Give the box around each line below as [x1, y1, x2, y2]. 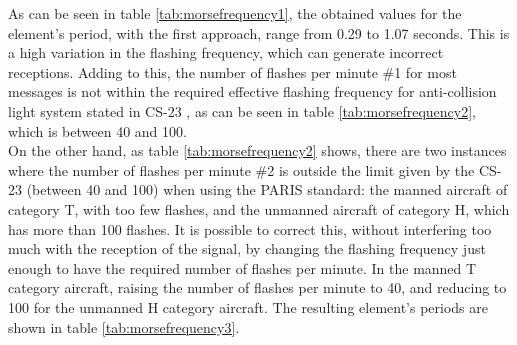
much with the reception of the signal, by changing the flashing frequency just [8, 238, 486, 259]
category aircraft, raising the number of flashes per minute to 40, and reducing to [8, 277, 507, 298]
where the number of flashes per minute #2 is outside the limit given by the [8, 159, 475, 180]
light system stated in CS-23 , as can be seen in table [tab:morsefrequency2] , [8, 100, 476, 121]
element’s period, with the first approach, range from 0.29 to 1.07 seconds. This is [8, 22, 510, 43]
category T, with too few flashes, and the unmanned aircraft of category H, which [8, 198, 510, 219]
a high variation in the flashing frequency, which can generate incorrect [8, 42, 444, 63]
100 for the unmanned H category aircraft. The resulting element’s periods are [8, 296, 489, 317]
